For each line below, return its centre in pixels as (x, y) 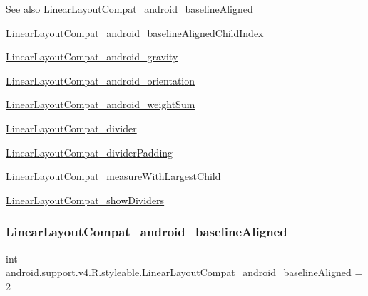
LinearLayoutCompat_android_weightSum (101, 104)
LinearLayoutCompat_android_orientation (101, 80)
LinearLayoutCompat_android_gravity (92, 57)
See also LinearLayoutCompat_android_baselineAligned (129, 9)
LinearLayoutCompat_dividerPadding (90, 152)
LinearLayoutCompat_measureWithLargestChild (113, 176)
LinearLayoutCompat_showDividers (85, 200)
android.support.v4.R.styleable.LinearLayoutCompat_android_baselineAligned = (184, 272)
